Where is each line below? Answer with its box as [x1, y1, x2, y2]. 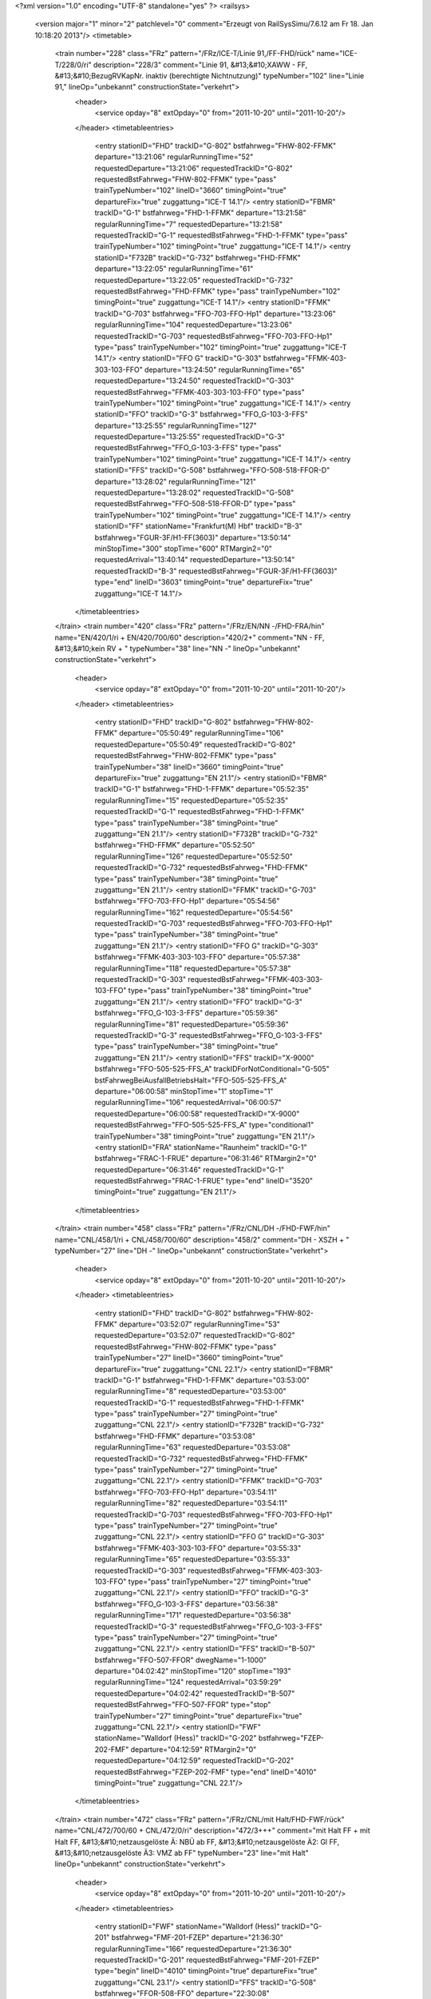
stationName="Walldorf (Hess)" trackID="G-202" [94, 1734, 257, 1743]
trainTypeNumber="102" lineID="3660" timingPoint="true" [94, 186, 287, 195]
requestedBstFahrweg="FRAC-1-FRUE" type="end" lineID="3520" [94, 1176, 314, 1186]
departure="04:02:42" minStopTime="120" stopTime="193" [94, 1666, 291, 1676]
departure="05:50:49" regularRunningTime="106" [119, 728, 284, 738]
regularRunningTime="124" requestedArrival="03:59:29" [94, 1678, 283, 1687]
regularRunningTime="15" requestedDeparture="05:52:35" [94, 796, 289, 805]
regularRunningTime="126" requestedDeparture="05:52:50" [94, 852, 293, 861]
